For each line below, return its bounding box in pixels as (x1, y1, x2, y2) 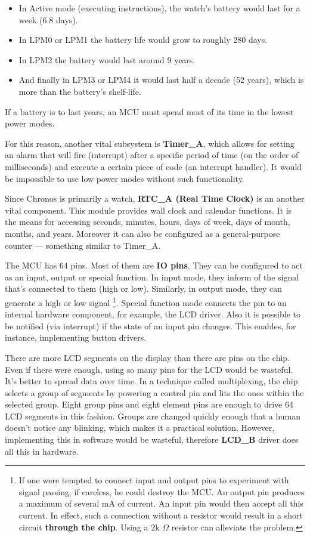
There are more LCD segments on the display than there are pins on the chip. (5, 351, 290, 363)
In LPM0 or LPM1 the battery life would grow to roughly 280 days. (18, 33, 268, 46)
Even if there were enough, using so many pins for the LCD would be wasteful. (5, 363, 293, 375)
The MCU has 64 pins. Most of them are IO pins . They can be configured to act (5, 259, 303, 271)
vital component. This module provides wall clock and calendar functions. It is (5, 203, 292, 216)
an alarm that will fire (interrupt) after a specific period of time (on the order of (5, 149, 299, 161)
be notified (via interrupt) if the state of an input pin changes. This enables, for (5, 319, 296, 332)
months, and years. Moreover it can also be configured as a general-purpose (5, 227, 280, 239)
